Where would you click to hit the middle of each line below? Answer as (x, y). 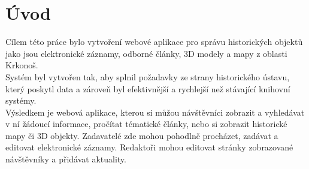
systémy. (21, 100)
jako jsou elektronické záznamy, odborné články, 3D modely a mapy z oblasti (146, 53)
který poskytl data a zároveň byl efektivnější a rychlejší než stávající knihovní (148, 88)
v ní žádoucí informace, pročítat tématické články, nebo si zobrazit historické (146, 124)
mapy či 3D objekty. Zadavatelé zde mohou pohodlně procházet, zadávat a (142, 135)
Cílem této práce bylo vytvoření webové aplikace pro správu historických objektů (154, 42)
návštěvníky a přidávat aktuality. (66, 159)
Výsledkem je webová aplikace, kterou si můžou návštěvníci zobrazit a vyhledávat (155, 112)
